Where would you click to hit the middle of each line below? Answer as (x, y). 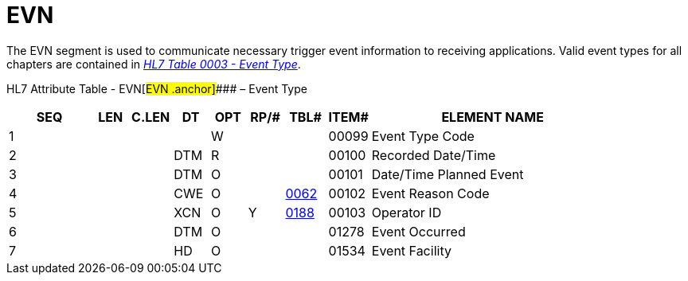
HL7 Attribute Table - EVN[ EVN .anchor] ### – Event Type (157, 88)
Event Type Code (423, 136)
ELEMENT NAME (493, 117)
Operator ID (407, 212)
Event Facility (411, 250)
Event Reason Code (430, 193)
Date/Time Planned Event (448, 174)
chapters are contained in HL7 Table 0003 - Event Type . (154, 64)
